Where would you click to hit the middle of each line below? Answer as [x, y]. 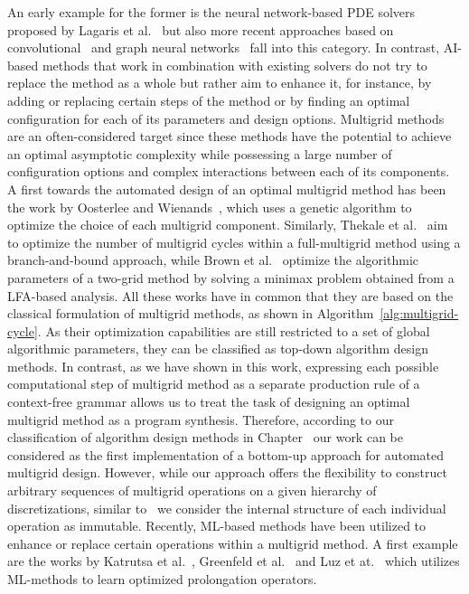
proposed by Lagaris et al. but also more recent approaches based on [201, 29]
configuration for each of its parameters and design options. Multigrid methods [226, 118]
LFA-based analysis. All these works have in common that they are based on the [230, 295]
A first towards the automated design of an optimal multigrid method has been [227, 189]
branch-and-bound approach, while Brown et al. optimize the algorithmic [213, 260]
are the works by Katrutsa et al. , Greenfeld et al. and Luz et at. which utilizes [234, 561]
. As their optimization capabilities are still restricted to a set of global [234, 330]
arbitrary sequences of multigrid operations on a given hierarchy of [192, 490]
